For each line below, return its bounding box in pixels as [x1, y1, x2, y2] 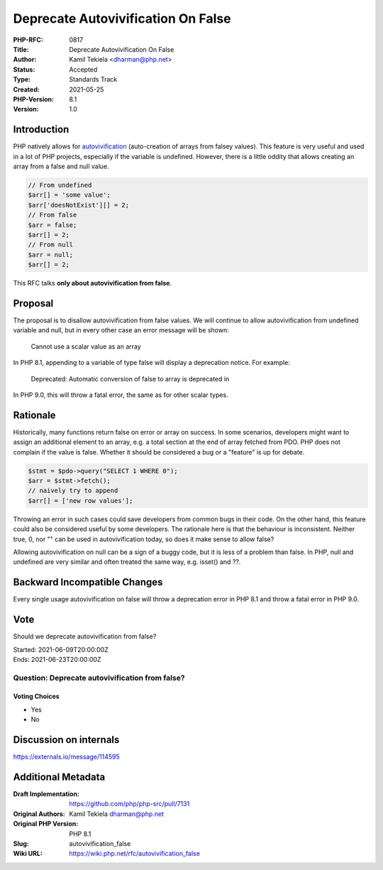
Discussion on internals [13, 734, 120, 746]
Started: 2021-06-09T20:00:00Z [13, 645, 109, 653]
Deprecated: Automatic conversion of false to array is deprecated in [30, 374, 230, 383]
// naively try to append [28, 486, 118, 495]
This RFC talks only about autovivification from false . [13, 279, 172, 288]
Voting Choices [13, 692, 60, 701]
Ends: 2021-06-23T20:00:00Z [13, 655, 101, 663]
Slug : [13, 839, 30, 848]
